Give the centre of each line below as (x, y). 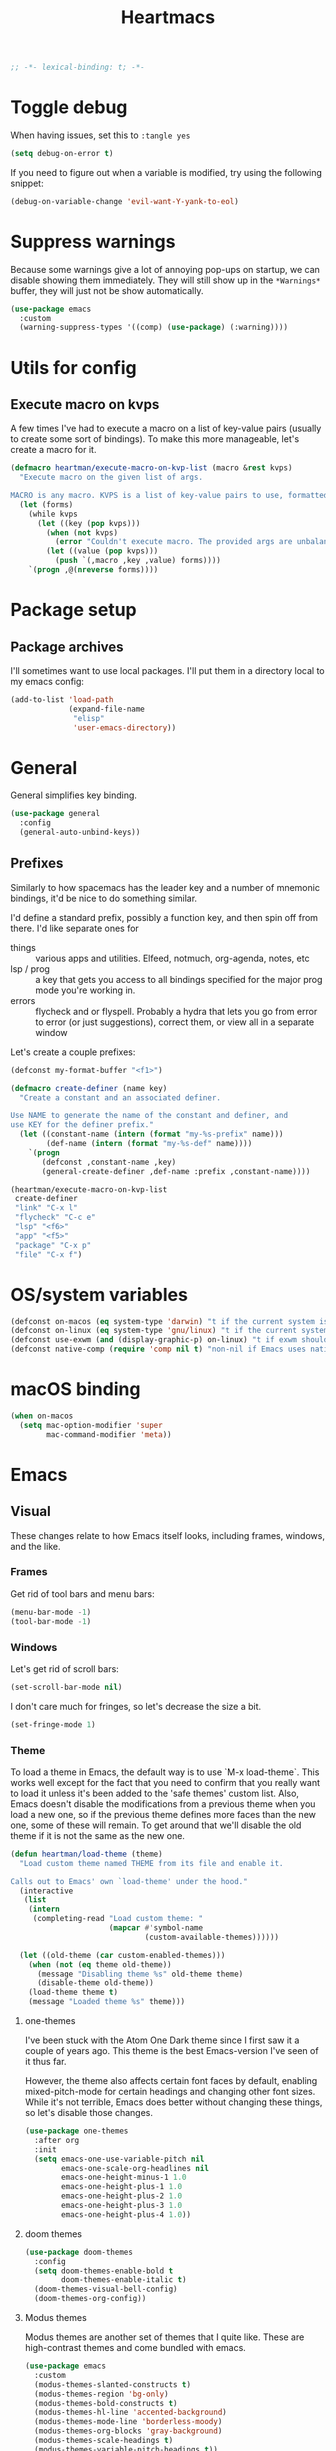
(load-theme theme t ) (73, 1992)
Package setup (73, 610)
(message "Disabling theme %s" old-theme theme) (140, 1974)
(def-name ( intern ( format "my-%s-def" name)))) (149, 1144)
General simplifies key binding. (74, 795)
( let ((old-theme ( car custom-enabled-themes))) (122, 1955)
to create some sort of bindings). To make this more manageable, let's (155, 439)
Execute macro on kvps (85, 404)
